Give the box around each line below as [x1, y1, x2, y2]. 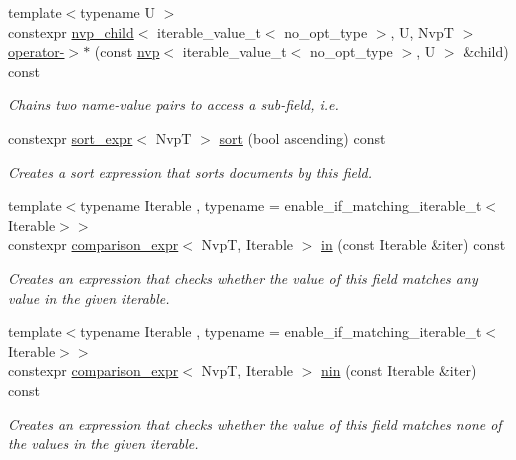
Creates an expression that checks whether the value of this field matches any [8, 267, 478, 288]
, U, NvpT [390, 21, 454, 42]
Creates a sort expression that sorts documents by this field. [8, 161, 372, 182]
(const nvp [94, 41, 160, 62]
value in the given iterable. [8, 287, 170, 308]
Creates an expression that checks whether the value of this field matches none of [8, 413, 502, 434]
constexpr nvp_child [8, 21, 134, 42]
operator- [8, 41, 65, 62]
